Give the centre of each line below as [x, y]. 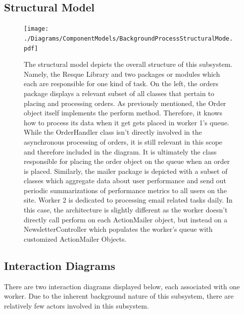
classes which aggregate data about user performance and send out [125, 181]
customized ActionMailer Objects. [75, 238]
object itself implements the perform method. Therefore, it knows [123, 113]
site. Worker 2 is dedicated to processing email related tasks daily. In [128, 200]
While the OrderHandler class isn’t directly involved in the [113, 132]
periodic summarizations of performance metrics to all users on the [125, 190]
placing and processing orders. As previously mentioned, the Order [125, 103]
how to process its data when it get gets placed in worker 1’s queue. [127, 122]
